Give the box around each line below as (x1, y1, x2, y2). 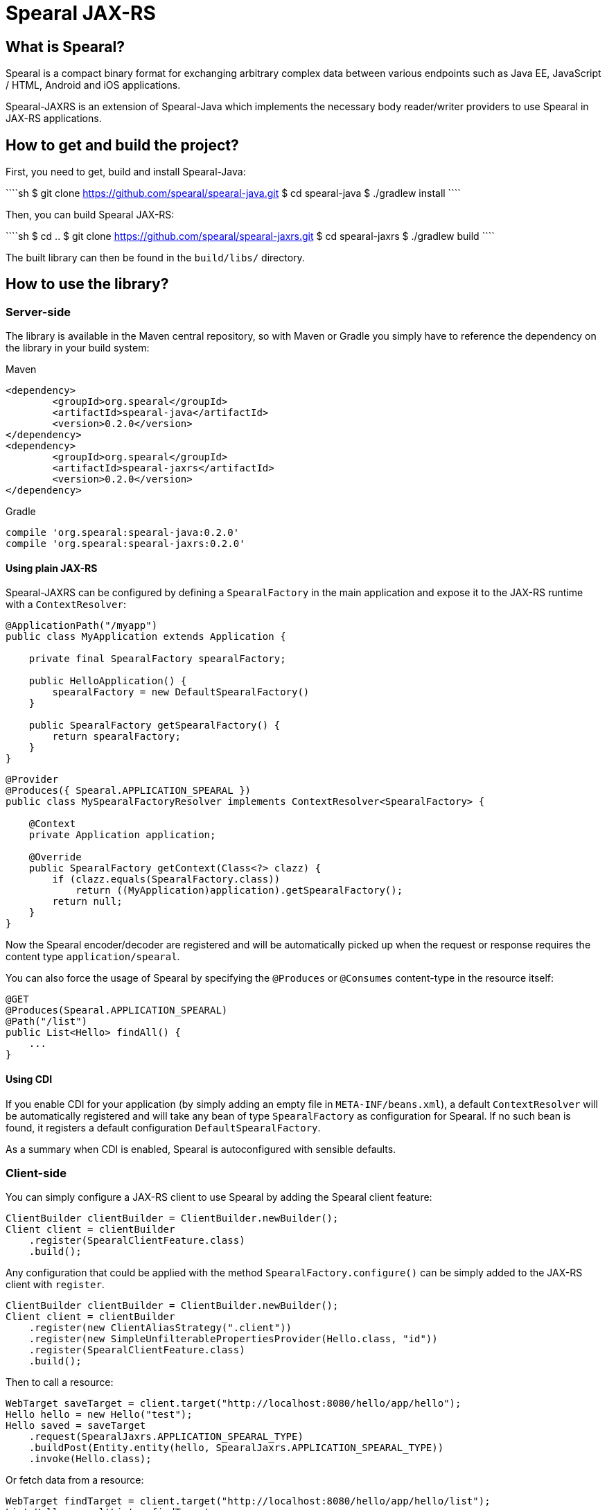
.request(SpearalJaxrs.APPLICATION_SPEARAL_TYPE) (28, 1431, 303, 1443)
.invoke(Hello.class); (28, 1453, 152, 1465)
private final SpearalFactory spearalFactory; (28, 653, 286, 665)
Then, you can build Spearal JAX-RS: (6, 209, 175, 221)
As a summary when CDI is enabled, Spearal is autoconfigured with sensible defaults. (6, 1143, 396, 1155)
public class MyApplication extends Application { (6, 631, 286, 643)
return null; (52, 896, 123, 908)
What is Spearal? (6, 37, 125, 55)
